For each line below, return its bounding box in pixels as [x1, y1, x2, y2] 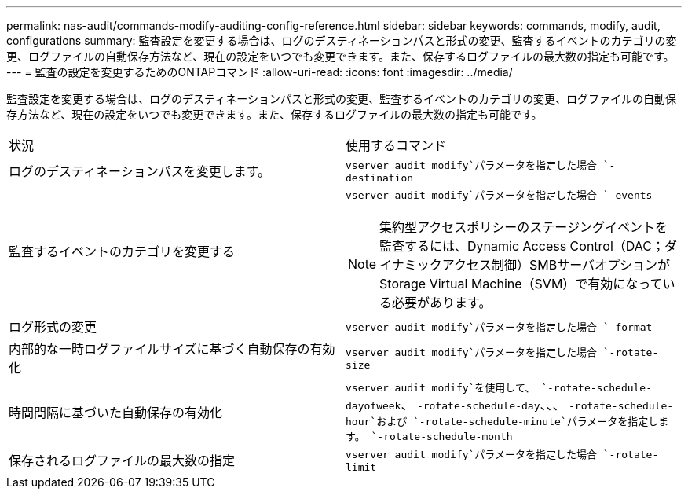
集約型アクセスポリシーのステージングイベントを [379, 219, 668, 235]
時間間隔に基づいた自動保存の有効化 [9, 404, 223, 420]
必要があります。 [392, 295, 492, 310]
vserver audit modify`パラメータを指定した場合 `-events [346, 189, 653, 201]
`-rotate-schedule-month [371, 431, 513, 442]
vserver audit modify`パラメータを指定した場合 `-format [346, 321, 653, 333]
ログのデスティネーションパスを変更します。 [9, 163, 271, 179]
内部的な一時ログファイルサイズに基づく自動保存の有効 [9, 341, 335, 357]
